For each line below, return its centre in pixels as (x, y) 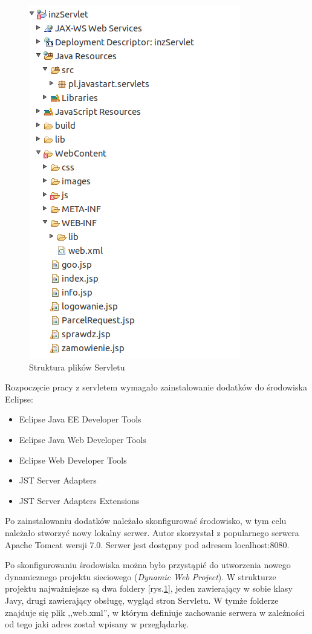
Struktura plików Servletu (77, 367)
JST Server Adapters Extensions (79, 500)
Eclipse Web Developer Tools (73, 460)
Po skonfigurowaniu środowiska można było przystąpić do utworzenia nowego (148, 565)
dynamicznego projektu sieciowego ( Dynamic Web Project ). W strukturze (141, 576)
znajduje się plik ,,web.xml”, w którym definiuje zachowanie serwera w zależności (155, 612)
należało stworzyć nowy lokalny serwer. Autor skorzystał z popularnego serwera (152, 532)
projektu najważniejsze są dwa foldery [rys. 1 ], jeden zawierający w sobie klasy (149, 588)
